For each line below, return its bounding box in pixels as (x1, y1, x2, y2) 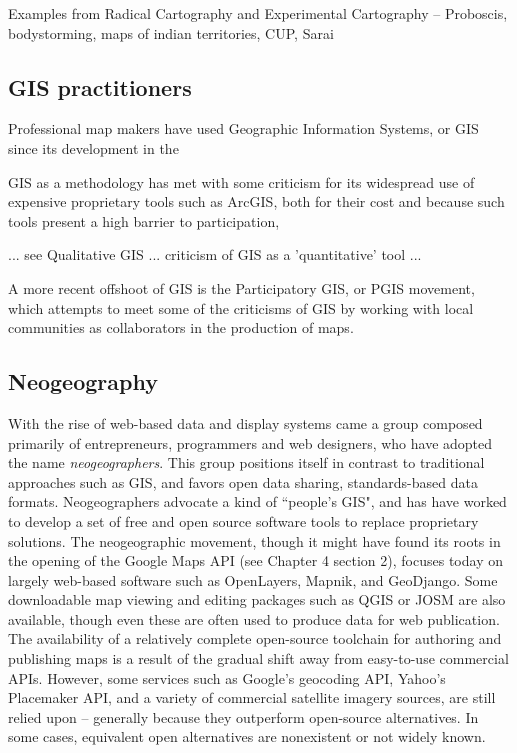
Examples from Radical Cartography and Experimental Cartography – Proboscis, (8, 3, 508, 23)
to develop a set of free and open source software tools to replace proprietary (8, 510, 479, 531)
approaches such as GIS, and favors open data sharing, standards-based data (8, 471, 478, 492)
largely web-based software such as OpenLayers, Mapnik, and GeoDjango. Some (8, 569, 498, 590)
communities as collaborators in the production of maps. (8, 317, 354, 338)
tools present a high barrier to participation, (8, 210, 280, 231)
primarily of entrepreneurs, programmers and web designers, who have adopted (8, 432, 493, 453)
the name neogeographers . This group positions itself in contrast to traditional (8, 452, 485, 473)
